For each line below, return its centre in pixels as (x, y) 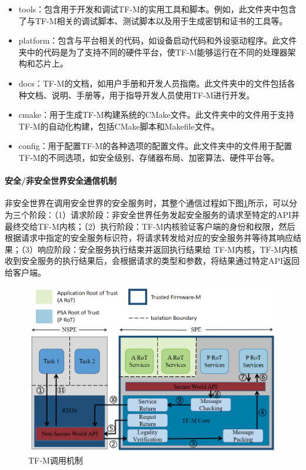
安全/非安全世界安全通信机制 (61, 181)
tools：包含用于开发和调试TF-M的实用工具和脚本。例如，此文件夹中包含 (157, 9)
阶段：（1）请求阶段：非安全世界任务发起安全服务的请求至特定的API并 (164, 214)
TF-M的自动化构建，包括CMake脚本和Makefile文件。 (119, 126)
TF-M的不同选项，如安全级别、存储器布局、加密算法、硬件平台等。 (149, 157)
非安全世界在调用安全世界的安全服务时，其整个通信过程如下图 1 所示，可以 (147, 203)
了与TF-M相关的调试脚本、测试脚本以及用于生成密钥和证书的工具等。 (153, 20)
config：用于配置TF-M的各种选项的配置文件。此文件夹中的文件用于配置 (155, 146)
